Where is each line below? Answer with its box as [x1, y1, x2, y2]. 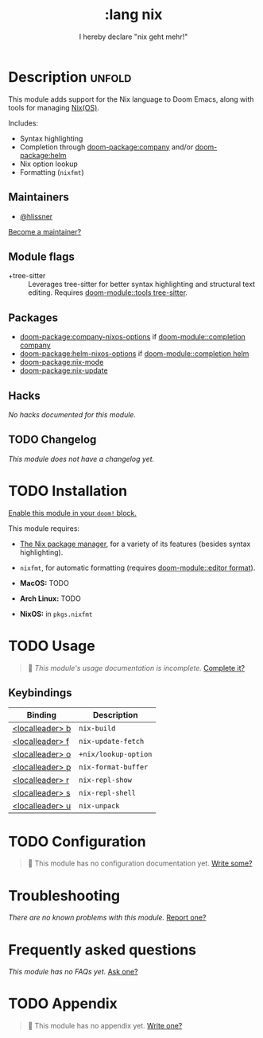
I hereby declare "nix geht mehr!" [79, 32, 188, 41]
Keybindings [8, 686, 73, 700]
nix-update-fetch [78, 737, 145, 746]
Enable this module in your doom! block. [8, 508, 137, 517]
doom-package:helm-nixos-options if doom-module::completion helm [19, 349, 249, 358]
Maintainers [8, 191, 70, 204]
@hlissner [19, 211, 53, 221]
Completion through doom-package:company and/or [19, 141, 194, 152]
